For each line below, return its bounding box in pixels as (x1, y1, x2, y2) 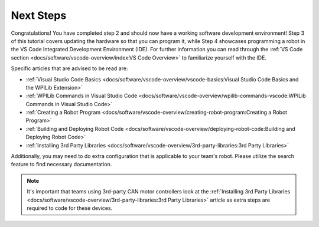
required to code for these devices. (27, 204, 113, 212)
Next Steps (11, 9, 67, 22)
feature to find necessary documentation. (11, 161, 112, 168)
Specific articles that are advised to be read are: (11, 65, 128, 72)
